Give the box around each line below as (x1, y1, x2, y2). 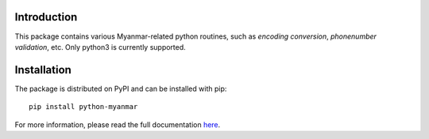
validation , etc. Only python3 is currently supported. (14, 42, 186, 51)
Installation (14, 63, 71, 77)
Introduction (14, 10, 78, 24)
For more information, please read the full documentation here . (14, 119, 221, 130)
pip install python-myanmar (29, 103, 138, 111)
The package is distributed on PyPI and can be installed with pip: (14, 84, 227, 93)
